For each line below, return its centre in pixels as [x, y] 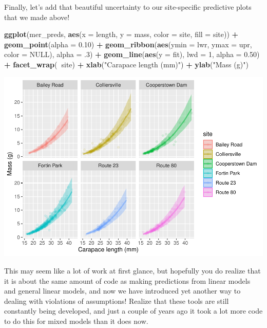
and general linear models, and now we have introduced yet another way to [122, 291]
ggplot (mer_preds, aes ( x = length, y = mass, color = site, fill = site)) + [121, 34]
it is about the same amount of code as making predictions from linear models [127, 280]
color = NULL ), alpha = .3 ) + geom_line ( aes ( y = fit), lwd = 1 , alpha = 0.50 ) [132, 54]
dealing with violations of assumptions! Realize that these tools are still [117, 300]
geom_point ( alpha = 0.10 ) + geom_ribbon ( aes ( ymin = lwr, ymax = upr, [128, 44]
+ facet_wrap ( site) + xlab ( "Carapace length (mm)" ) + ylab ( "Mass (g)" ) [126, 64]
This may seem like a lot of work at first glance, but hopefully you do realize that [132, 271]
